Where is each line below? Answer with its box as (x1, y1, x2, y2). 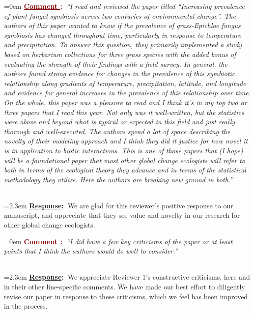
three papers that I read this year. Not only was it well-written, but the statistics (4, 107, 244, 117)
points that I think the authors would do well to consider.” (4, 246, 178, 256)
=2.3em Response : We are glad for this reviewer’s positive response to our (4, 200, 233, 210)
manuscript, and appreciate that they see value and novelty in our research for (4, 210, 240, 220)
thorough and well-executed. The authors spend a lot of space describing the (4, 126, 230, 136)
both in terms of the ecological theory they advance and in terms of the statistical (4, 165, 246, 175)
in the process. (4, 301, 48, 311)
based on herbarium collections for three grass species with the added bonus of (4, 49, 236, 59)
